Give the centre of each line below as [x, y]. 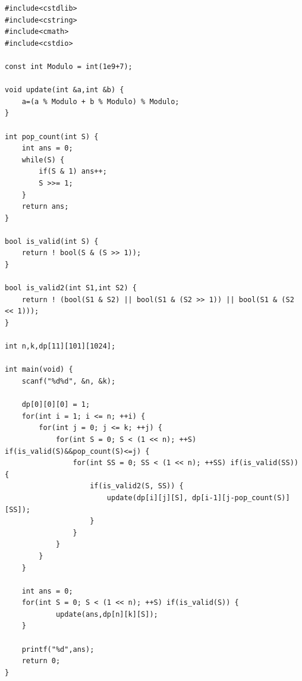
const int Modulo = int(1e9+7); [69, 66]
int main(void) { [39, 370]
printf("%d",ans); [58, 649]
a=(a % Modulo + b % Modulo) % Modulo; [100, 101]
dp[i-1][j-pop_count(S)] [241, 498]
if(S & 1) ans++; [73, 172]
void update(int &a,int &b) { [65, 90]
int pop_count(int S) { [52, 136]
